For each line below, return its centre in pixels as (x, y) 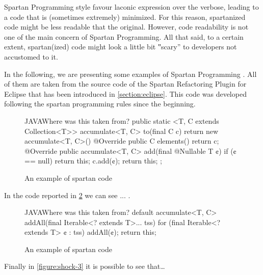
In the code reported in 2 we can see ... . (67, 195)
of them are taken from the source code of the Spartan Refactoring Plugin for (125, 84)
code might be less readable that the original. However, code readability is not (126, 27)
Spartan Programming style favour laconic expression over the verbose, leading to (131, 7)
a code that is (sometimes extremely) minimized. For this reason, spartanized (125, 17)
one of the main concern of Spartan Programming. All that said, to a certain (124, 36)
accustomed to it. (31, 56)
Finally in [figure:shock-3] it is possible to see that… (85, 266)
